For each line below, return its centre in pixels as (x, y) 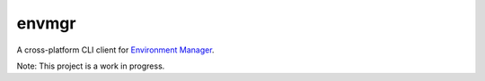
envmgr (46, 23)
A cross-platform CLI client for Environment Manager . (115, 50)
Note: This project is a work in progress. (91, 66)
